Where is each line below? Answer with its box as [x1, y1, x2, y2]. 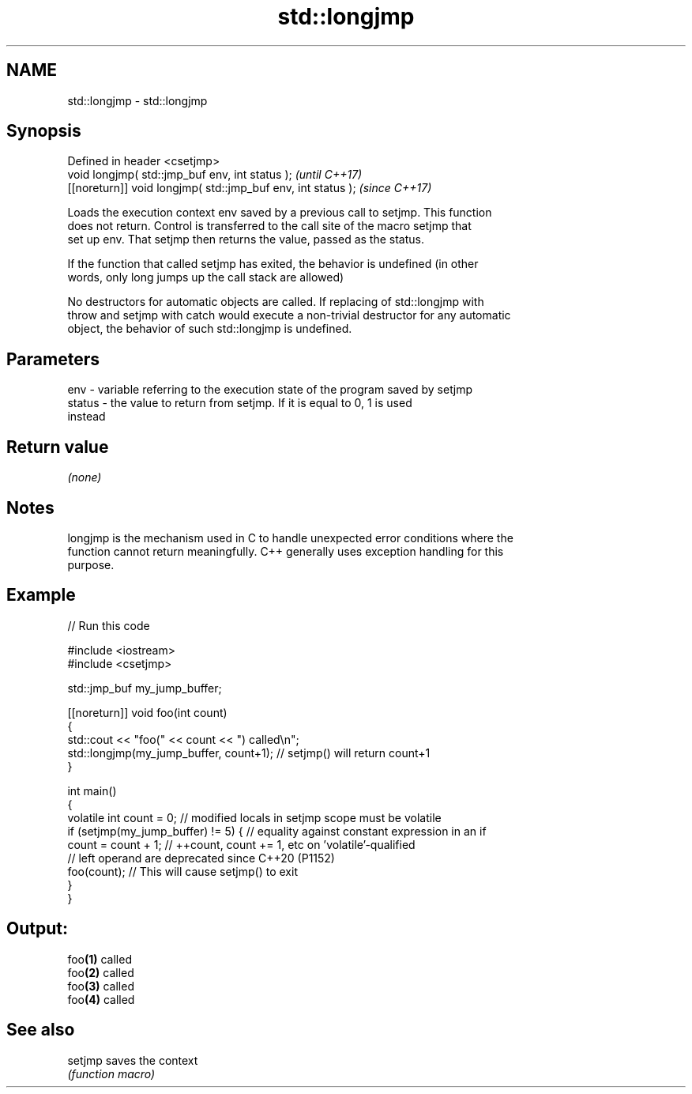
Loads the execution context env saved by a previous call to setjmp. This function [67, 206, 492, 220]
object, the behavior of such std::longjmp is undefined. [67, 322, 352, 336]
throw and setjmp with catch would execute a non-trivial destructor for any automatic [67, 308, 511, 323]
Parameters [6, 349, 100, 369]
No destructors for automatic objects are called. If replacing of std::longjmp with [67, 295, 484, 309]
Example [6, 585, 76, 605]
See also [6, 1020, 75, 1040]
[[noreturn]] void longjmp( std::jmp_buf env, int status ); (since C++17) [67, 181, 432, 195]
